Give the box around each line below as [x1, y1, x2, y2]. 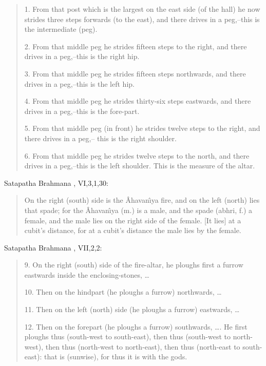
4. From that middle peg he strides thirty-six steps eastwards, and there [24, 95, 251, 106]
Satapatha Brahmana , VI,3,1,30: [4, 177, 108, 188]
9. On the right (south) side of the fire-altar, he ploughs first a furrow [24, 259, 243, 270]
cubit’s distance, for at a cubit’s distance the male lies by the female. [24, 225, 241, 236]
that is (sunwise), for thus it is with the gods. [44, 351, 187, 362]
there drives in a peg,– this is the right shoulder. [24, 132, 177, 143]
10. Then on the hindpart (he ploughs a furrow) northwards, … [24, 286, 222, 297]
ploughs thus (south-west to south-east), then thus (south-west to [24, 331, 231, 342]
